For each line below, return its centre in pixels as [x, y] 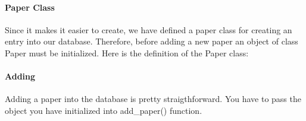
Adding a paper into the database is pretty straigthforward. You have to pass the [153, 99]
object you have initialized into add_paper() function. [104, 110]
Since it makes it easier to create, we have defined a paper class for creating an [149, 29]
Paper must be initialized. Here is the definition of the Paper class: [127, 52]
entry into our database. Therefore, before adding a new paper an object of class [152, 41]
